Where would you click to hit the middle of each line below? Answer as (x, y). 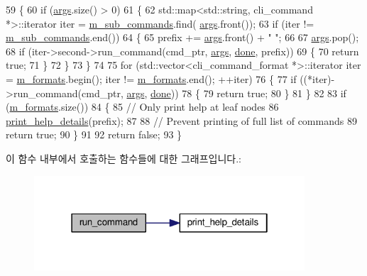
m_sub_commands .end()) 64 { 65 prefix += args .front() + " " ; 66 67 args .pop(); (182, 37)
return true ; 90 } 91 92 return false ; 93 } (94, 134)
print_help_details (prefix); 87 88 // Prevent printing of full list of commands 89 (181, 120)
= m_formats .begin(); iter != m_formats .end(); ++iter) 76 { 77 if (151, 78)
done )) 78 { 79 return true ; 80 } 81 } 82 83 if (248, 93)
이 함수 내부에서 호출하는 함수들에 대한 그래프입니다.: (124, 158)
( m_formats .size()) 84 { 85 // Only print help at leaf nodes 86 (142, 107)
